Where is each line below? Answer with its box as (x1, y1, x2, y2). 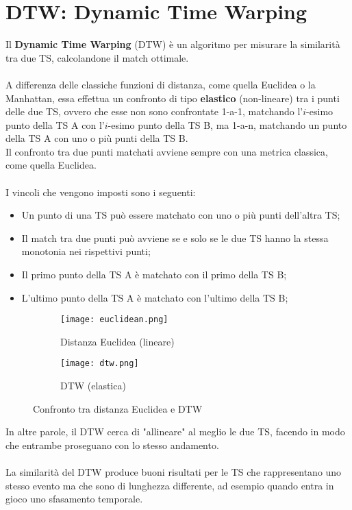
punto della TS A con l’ (5, 117, 105, 132)
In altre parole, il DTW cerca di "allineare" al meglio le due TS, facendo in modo (5, 424, 345, 439)
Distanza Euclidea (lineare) (60, 334, 175, 348)
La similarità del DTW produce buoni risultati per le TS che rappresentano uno (5, 465, 342, 479)
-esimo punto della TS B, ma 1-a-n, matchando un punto (108, 117, 347, 132)
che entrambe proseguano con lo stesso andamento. (5, 437, 219, 452)
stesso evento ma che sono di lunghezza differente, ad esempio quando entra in (5, 478, 334, 492)
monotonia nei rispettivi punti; (21, 244, 151, 258)
